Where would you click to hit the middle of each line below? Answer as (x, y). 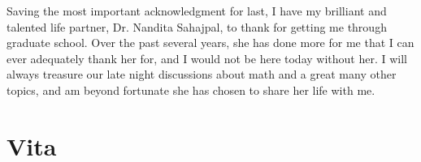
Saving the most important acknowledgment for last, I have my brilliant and (197, 11)
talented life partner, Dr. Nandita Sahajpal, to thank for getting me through (197, 26)
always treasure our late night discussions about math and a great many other (202, 74)
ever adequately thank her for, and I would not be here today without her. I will (207, 58)
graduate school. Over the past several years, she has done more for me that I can (210, 43)
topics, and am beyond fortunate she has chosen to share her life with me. (191, 90)
